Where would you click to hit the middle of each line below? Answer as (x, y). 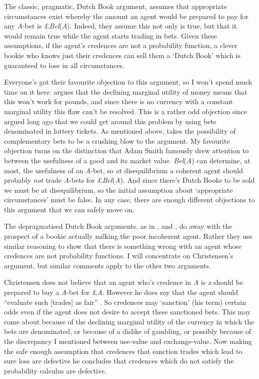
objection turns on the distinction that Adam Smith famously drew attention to (126, 150)
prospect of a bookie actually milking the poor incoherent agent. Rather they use (128, 236)
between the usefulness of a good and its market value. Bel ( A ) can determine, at (127, 160)
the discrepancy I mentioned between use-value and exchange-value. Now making (128, 341)
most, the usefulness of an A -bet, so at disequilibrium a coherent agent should (123, 170)
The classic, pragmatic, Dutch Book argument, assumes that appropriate (115, 6)
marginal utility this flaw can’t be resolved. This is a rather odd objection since (126, 111)
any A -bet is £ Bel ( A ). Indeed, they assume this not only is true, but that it (120, 26)
